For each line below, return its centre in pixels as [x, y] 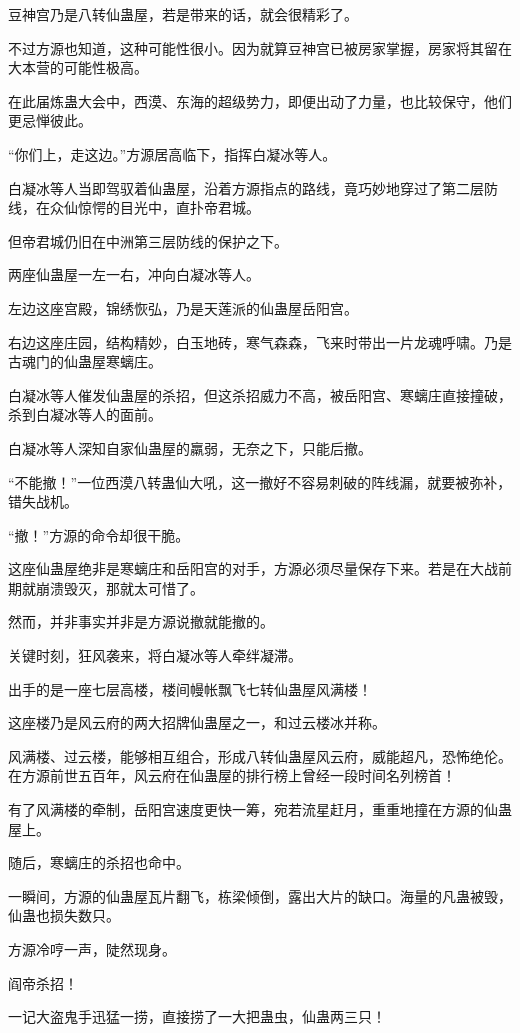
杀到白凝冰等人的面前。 [85, 414]
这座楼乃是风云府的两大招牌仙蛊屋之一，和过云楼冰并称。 [197, 722]
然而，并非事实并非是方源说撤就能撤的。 [141, 621]
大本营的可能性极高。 [78, 67]
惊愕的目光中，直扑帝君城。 [168, 207]
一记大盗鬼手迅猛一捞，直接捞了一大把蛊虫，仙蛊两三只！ [197, 1016]
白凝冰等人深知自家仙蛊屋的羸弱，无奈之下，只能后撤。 [190, 447]
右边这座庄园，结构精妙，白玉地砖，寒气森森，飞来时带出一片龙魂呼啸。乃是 [260, 341]
